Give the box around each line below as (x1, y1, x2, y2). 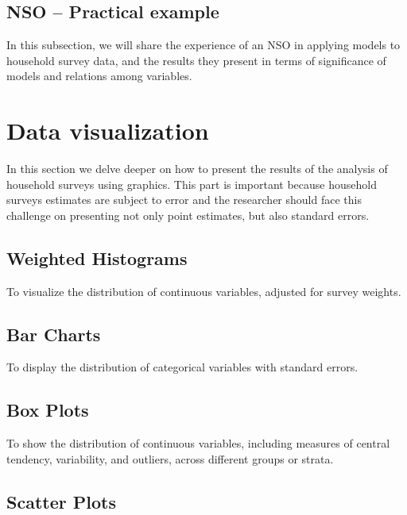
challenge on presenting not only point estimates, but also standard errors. (6, 206, 370, 223)
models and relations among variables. (6, 67, 192, 84)
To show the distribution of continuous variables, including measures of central (6, 435, 390, 452)
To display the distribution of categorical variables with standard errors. (6, 359, 359, 375)
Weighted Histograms (6, 245, 188, 270)
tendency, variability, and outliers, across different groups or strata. (6, 450, 334, 467)
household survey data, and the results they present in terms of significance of (6, 52, 386, 68)
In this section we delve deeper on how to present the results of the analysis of (6, 160, 388, 177)
